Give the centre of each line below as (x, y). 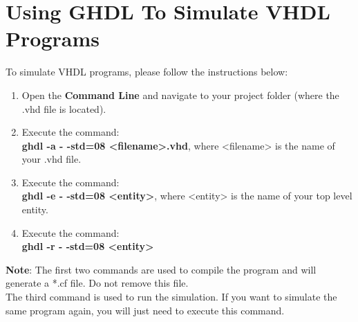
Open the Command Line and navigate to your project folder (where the (180, 95)
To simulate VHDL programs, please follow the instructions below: (147, 72)
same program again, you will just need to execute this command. (145, 310)
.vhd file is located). (64, 108)
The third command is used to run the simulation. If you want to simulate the (171, 297)
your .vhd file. (51, 159)
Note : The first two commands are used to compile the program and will (161, 269)
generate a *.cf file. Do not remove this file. (97, 283)
